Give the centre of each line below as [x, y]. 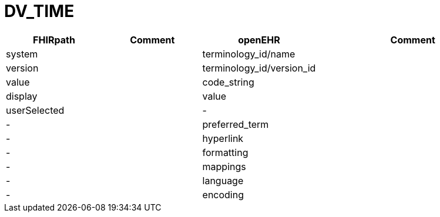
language [223, 180]
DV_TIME [39, 11]
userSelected [35, 110]
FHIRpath [54, 40]
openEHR [259, 40]
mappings [224, 166]
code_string [228, 82]
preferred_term [236, 124]
